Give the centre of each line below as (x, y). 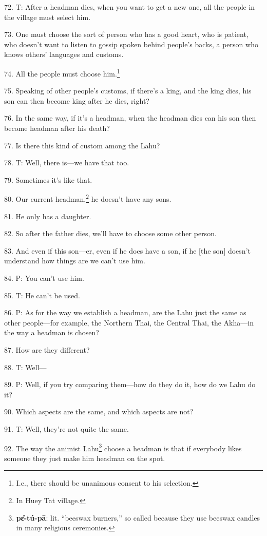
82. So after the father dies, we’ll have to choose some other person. (110, 233)
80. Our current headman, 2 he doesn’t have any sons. (88, 198)
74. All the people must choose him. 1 (62, 72)
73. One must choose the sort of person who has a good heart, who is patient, (126, 34)
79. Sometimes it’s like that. (48, 179)
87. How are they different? (47, 349)
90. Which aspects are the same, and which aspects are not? (99, 411)
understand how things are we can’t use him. (75, 261)
